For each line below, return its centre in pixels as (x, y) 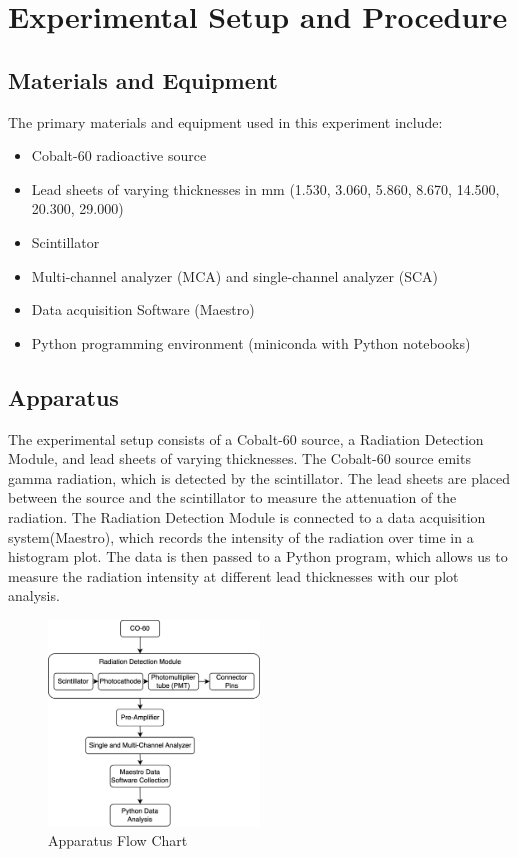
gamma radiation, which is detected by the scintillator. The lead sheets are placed (259, 477)
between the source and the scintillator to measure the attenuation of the (232, 497)
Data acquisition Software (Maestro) (143, 309)
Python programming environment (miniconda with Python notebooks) (251, 342)
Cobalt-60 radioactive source (119, 155)
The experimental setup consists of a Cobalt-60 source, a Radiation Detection (246, 438)
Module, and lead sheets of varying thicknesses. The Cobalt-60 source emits (239, 458)
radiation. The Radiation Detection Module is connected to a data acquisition (247, 516)
